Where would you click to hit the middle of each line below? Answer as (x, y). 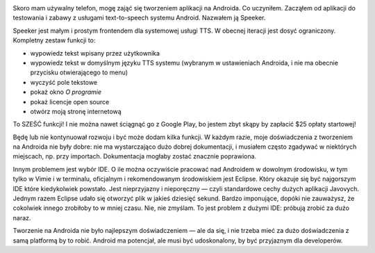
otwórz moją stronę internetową (76, 111)
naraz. (22, 218)
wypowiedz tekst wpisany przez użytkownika (95, 53)
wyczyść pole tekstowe (64, 82)
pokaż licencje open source (70, 101)
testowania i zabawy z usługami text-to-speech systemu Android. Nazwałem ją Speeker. (139, 18)
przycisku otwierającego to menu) (79, 72)
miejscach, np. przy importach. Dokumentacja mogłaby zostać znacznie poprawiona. (135, 156)
